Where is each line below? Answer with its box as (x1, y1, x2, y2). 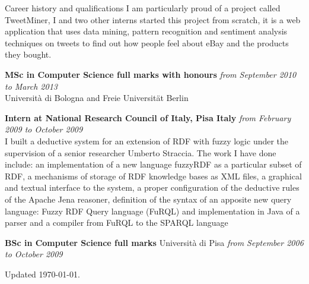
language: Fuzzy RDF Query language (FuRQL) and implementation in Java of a (5, 204, 300, 217)
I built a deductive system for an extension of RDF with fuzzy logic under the (5, 134, 289, 147)
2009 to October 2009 (5, 123, 83, 135)
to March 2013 (5, 80, 58, 92)
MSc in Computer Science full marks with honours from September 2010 (5, 68, 297, 80)
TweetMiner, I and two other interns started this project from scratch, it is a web (5, 13, 301, 26)
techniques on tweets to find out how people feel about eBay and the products (5, 36, 289, 49)
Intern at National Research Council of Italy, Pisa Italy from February (5, 111, 291, 124)
